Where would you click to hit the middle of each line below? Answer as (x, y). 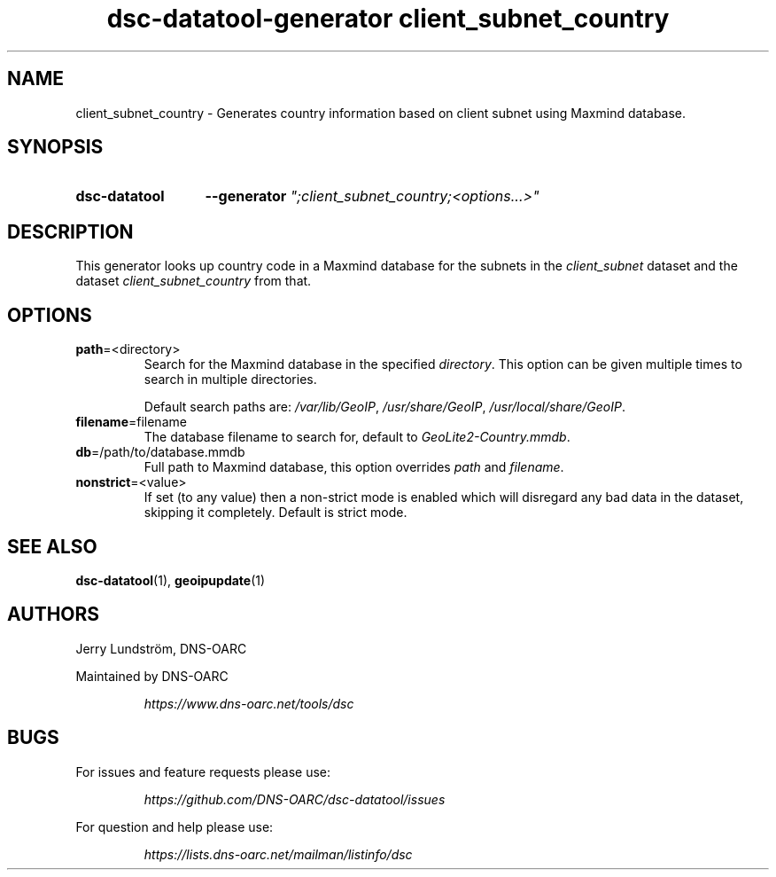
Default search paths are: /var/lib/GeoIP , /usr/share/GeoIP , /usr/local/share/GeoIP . (384, 407)
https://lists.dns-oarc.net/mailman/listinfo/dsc (278, 854)
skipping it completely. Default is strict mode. (275, 513)
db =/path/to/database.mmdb (160, 452)
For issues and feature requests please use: (203, 771)
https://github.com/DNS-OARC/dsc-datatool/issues (295, 799)
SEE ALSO (52, 546)
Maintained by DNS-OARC (152, 676)
